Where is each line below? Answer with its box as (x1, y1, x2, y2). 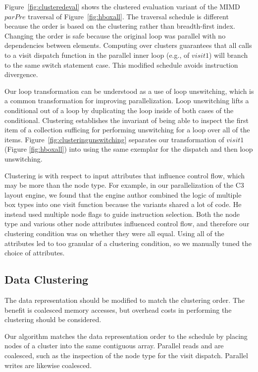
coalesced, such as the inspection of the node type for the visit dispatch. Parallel (4, 350, 248, 361)
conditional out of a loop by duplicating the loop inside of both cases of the (4, 105, 234, 115)
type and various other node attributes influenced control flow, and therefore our (4, 218, 250, 229)
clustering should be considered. (4, 314, 102, 325)
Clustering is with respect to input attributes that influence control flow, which (4, 170, 245, 180)
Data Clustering (4, 272, 89, 287)
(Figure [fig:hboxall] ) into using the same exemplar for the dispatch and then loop (4, 144, 253, 154)
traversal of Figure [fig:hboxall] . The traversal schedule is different (28, 11, 229, 21)
